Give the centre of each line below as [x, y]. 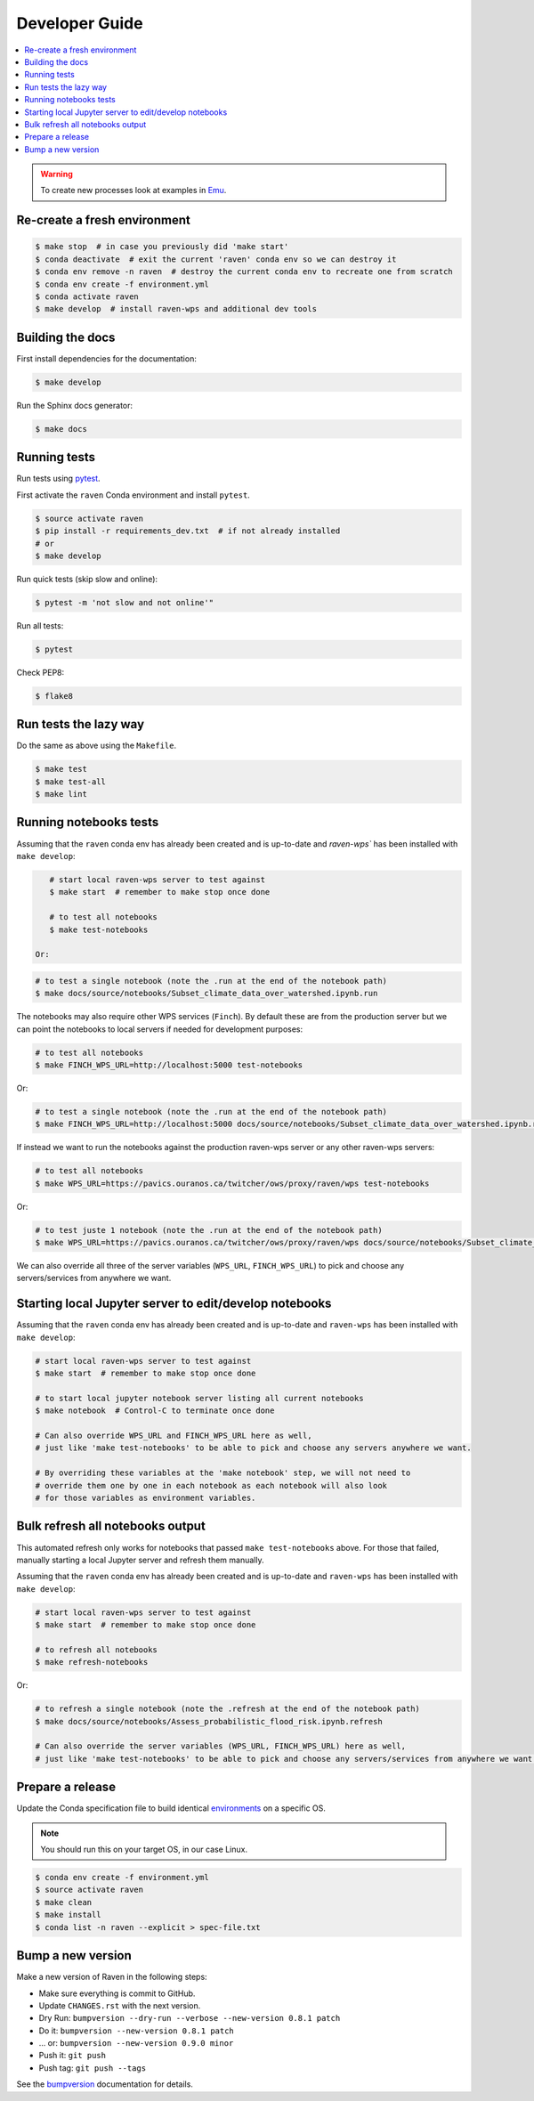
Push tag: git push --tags [93, 2068]
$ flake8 [54, 696]
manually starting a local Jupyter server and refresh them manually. [140, 1560]
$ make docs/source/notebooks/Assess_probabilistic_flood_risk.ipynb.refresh [209, 1721]
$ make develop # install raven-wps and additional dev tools [176, 309]
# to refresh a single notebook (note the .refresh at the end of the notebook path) [227, 1709]
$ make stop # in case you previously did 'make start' [162, 247]
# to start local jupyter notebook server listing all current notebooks [199, 1398]
